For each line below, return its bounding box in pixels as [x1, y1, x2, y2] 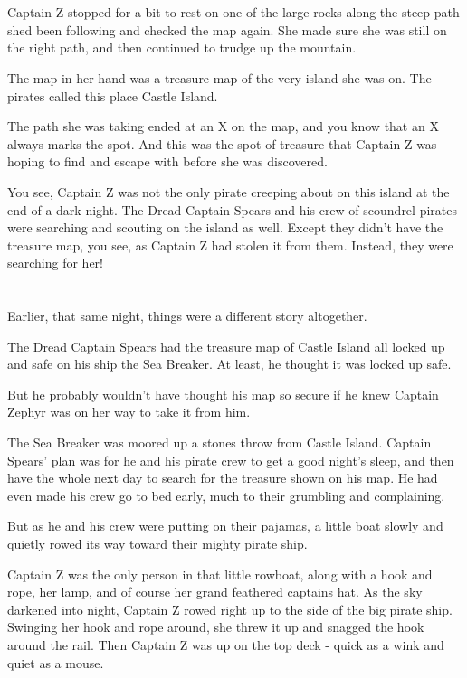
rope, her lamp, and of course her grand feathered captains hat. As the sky [7, 582, 423, 601]
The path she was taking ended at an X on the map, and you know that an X [7, 117, 439, 136]
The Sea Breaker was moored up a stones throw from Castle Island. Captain [7, 433, 432, 452]
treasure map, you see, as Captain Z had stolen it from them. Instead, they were [7, 235, 453, 254]
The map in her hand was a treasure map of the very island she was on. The [7, 68, 432, 87]
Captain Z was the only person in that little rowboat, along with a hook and [7, 564, 433, 583]
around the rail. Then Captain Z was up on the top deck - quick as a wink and [7, 636, 444, 654]
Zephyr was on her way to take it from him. [7, 402, 251, 421]
